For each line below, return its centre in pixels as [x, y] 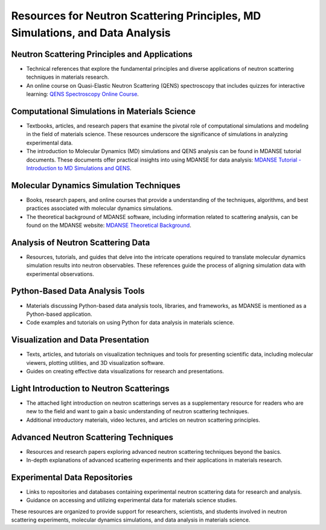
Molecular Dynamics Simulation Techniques [96, 185]
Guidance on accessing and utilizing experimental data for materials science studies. [132, 500]
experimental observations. [60, 274]
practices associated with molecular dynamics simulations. [100, 208]
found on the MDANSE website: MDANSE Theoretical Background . [109, 225]
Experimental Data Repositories [72, 477]
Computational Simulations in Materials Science [104, 111]
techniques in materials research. [68, 77]
